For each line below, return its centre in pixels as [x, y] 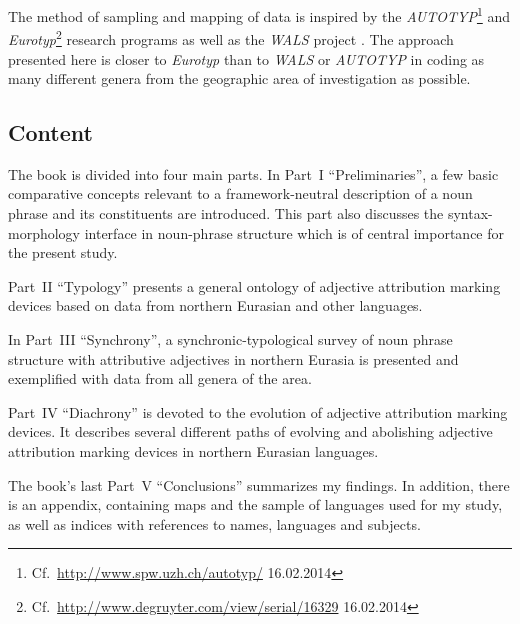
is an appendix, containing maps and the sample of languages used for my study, [255, 504]
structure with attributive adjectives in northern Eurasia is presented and [233, 358]
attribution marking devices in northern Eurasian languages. [193, 451]
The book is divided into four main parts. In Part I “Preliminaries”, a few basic [253, 173]
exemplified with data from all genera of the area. [160, 378]
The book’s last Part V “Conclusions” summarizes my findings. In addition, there [259, 484]
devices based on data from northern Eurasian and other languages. [215, 305]
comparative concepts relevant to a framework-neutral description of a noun [240, 193]
